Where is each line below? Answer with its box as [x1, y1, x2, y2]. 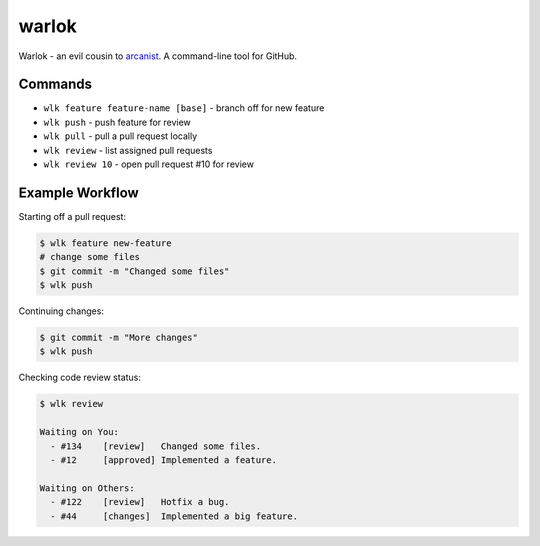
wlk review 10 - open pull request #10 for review [43, 158, 255, 170]
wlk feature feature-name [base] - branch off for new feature [43, 102, 325, 114]
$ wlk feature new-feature [39, 237, 172, 249]
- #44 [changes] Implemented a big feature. [50, 510, 299, 522]
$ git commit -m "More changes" [39, 332, 199, 344]
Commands [18, 76, 93, 93]
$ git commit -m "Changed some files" [39, 265, 230, 277]
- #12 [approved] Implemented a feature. [50, 454, 277, 465]
